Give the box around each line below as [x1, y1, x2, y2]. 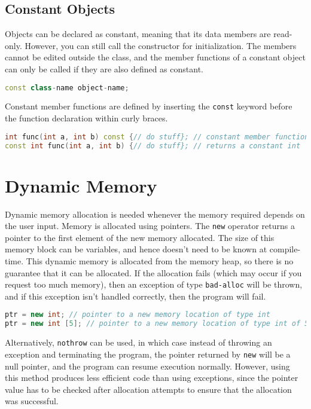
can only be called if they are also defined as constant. [5, 62, 203, 75]
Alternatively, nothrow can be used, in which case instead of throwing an [5, 336, 272, 349]
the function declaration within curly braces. [5, 112, 168, 124]
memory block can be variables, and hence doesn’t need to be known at [5, 243, 267, 255]
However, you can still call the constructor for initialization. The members [25, 39, 297, 51]
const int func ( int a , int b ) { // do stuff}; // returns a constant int [5, 141, 301, 150]
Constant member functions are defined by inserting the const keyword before [5, 100, 292, 112]
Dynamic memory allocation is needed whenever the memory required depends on [5, 207, 305, 220]
